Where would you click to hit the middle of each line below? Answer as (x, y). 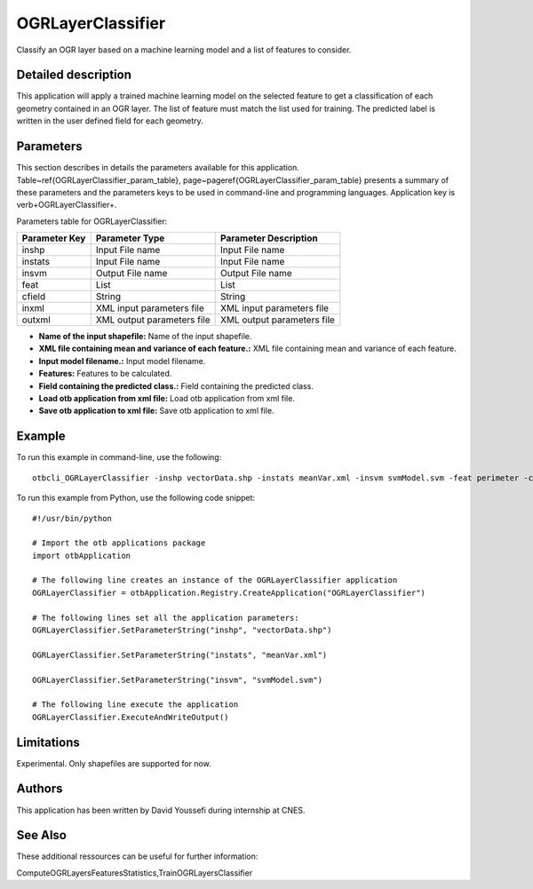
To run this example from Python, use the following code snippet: (136, 498)
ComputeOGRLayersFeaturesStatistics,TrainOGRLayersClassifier (135, 873)
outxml (36, 320)
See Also (41, 835)
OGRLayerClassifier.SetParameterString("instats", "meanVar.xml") (180, 655)
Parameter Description (270, 238)
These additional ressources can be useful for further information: (137, 856)
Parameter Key (54, 238)
